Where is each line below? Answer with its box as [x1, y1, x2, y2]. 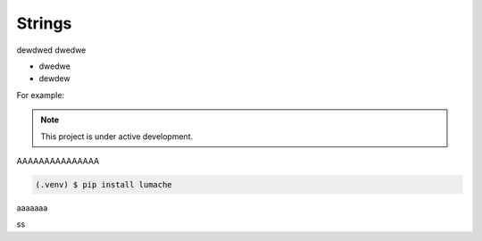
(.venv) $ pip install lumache [35, 179, 173, 189]
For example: [16, 89, 65, 100]
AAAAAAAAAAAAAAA [16, 155, 100, 166]
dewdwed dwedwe [16, 45, 87, 55]
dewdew [38, 73, 71, 84]
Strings [16, 13, 72, 33]
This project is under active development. [40, 130, 194, 142]
